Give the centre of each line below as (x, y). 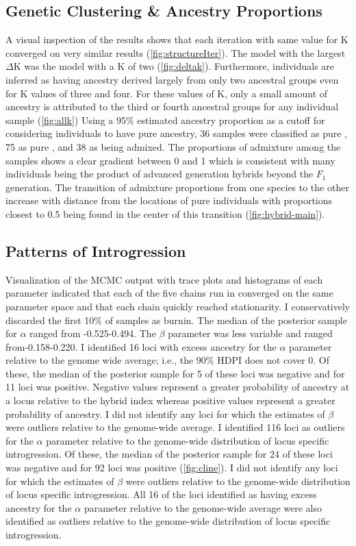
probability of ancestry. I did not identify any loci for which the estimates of (165, 413)
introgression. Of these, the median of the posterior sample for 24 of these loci (169, 454)
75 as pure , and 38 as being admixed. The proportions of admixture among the (173, 146)
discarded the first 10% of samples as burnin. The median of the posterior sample (176, 320)
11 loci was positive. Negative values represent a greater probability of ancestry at (178, 387)
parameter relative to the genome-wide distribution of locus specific (188, 440)
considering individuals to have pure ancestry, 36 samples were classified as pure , (176, 133)
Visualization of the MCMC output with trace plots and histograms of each (164, 279)
